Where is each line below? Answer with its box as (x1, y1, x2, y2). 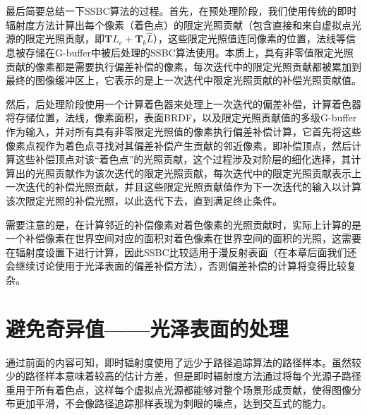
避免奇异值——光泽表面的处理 (6, 313, 289, 342)
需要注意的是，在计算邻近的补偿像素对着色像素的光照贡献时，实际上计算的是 (6, 217, 361, 231)
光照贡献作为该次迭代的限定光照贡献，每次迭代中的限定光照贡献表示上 (35, 165, 361, 180)
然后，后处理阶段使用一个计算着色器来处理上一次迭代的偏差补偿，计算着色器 (6, 96, 361, 111)
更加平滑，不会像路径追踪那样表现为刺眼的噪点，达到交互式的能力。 (15, 396, 332, 411)
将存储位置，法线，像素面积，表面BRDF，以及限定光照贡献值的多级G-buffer (6, 110, 357, 125)
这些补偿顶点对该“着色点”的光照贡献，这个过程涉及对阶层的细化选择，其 (15, 152, 351, 167)
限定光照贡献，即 (25, 31, 104, 46)
